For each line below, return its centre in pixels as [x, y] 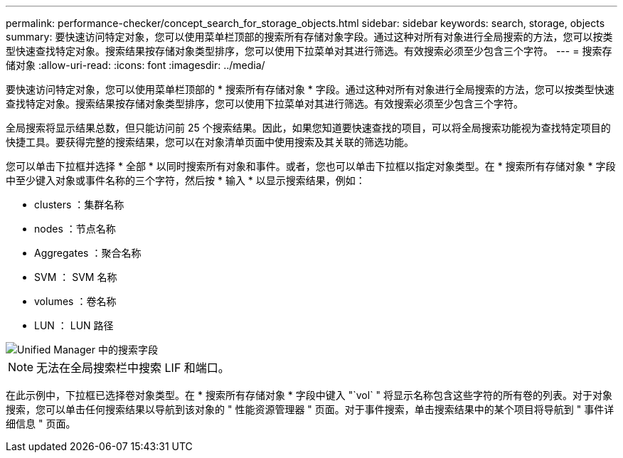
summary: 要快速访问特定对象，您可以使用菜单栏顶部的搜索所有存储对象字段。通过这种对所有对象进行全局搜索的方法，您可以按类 [309, 37]
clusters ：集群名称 [79, 204]
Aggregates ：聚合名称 [88, 253]
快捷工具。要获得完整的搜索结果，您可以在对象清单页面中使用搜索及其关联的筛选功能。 [210, 142]
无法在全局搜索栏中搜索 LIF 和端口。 [133, 368]
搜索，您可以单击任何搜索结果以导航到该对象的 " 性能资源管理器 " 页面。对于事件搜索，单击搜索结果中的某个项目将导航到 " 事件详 [310, 409]
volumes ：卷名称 [75, 301]
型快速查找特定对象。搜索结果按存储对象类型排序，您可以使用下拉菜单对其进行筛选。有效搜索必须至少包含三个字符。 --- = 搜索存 [309, 51]
